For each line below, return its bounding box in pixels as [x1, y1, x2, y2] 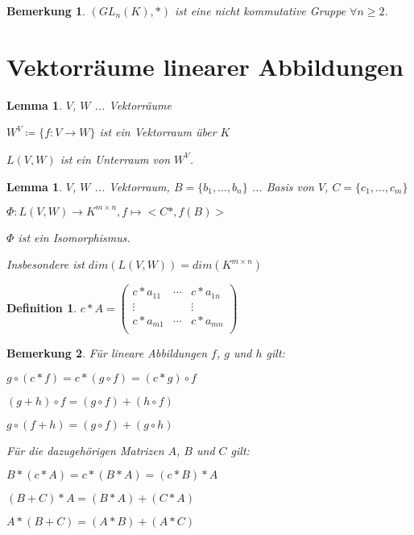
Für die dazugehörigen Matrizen [6, 441, 164, 458]
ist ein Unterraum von [60, 150, 171, 167]
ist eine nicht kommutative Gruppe [174, 2, 346, 19]
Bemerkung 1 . [6, 2, 86, 19]
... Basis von [251, 178, 314, 194]
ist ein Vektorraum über [99, 123, 217, 140]
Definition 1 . [6, 299, 77, 316]
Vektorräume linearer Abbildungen [6, 49, 404, 82]
